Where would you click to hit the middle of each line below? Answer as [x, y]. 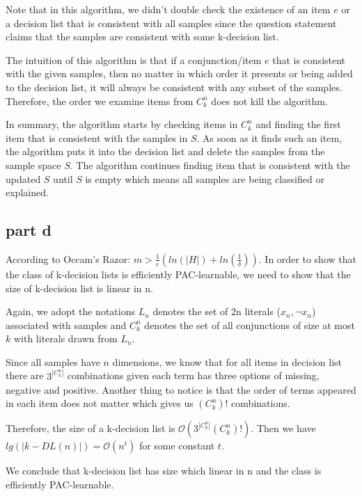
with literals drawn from [65, 338]
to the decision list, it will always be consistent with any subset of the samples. [174, 87]
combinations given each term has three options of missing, [193, 375]
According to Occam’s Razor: [68, 258]
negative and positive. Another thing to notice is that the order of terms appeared [181, 389]
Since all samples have [53, 361]
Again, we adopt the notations [70, 311]
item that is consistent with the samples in [97, 137]
